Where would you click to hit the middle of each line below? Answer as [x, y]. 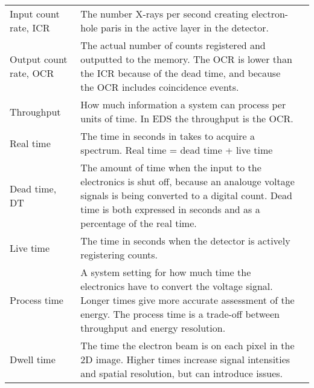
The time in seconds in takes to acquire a [168, 136]
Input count [35, 14]
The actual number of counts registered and [173, 45]
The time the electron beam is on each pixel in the [187, 345]
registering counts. [119, 255]
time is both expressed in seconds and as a [170, 209]
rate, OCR [32, 73]
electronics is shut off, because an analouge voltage [187, 181]
